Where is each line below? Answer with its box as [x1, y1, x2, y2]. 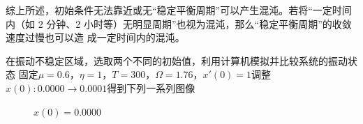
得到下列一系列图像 [107, 80, 195, 95]
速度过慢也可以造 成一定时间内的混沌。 [6, 30, 185, 45]
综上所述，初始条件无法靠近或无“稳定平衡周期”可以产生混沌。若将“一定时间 [6, 3, 352, 17]
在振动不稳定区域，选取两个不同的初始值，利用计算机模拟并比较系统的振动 [6, 53, 348, 68]
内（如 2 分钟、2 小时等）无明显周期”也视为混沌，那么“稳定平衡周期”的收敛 [6, 16, 352, 31]
